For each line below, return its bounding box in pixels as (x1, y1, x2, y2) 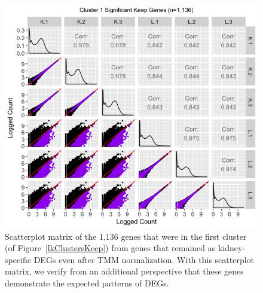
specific (5, 253, 32, 265)
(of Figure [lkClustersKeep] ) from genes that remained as (5, 242, 216, 254)
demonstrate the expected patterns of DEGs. (5, 276, 169, 289)
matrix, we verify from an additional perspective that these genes (5, 265, 244, 277)
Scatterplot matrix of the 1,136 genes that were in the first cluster (5, 230, 247, 242)
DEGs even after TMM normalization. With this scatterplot (33, 253, 255, 265)
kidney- (218, 242, 246, 254)
